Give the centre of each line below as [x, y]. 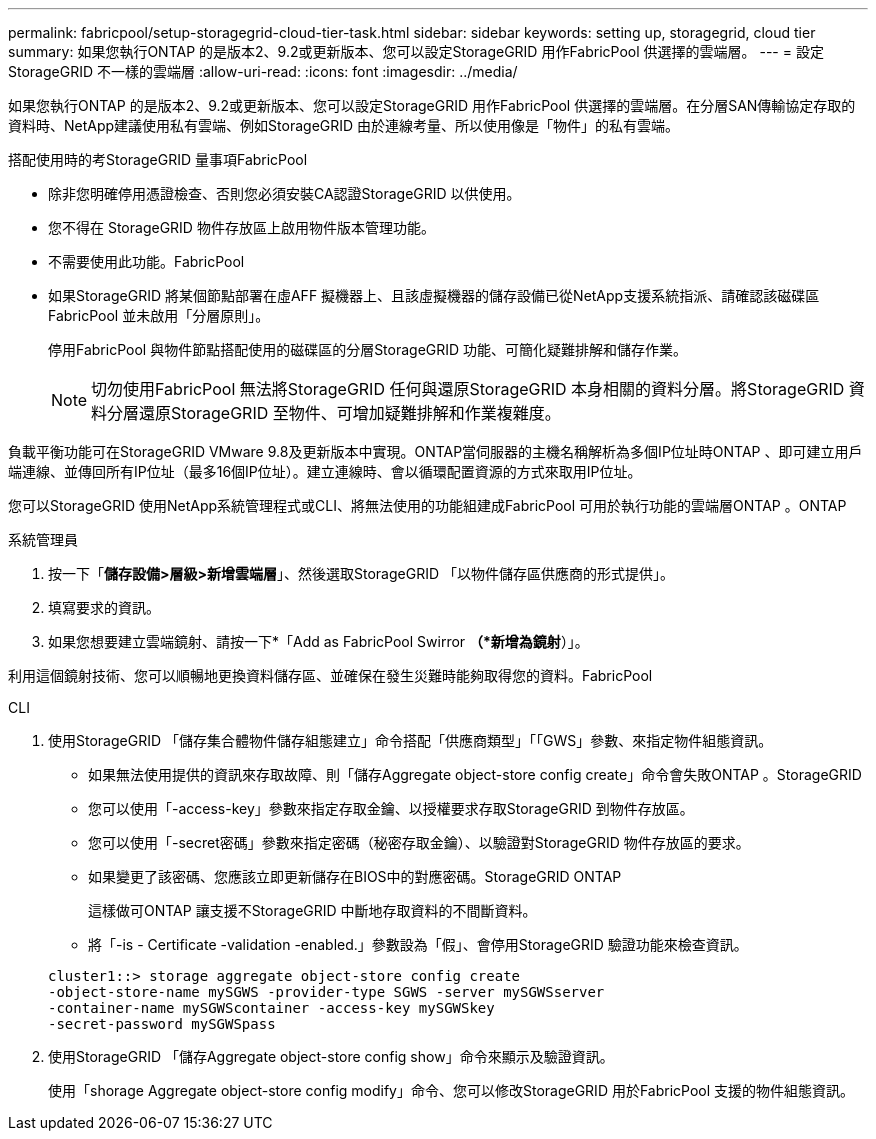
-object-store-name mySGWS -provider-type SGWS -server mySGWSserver [326, 992]
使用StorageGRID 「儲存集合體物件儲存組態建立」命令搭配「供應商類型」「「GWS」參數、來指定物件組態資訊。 [410, 740]
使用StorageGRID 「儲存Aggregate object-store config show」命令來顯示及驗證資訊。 [331, 1056]
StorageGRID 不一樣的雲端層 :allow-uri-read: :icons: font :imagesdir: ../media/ [263, 71]
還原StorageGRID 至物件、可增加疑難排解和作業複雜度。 [350, 413]
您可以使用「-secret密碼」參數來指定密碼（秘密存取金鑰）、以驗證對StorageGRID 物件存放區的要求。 [419, 842]
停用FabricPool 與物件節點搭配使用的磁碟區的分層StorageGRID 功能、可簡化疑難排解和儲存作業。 [368, 349]
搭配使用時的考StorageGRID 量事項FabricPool [158, 159]
